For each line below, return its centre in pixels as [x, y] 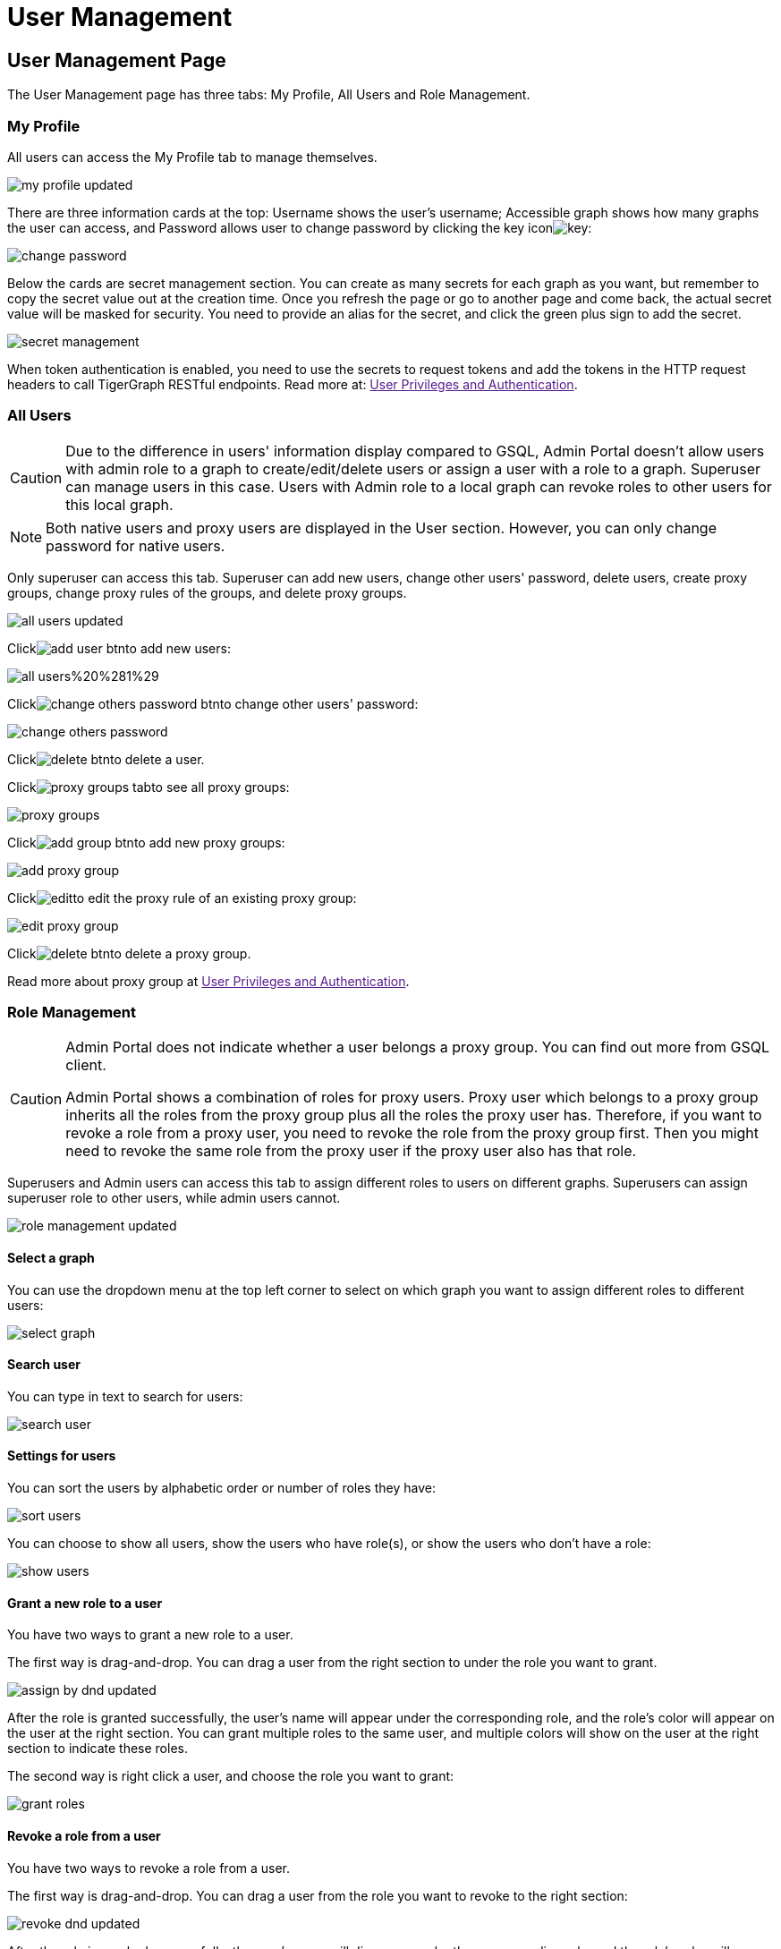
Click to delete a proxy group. [129, 953]
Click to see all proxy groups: [149, 787]
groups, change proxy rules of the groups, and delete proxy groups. [207, 592]
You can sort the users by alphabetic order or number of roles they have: [221, 1488]
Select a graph [51, 1258]
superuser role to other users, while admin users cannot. [174, 1198]
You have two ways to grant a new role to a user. [150, 1635]
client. [86, 1065]
